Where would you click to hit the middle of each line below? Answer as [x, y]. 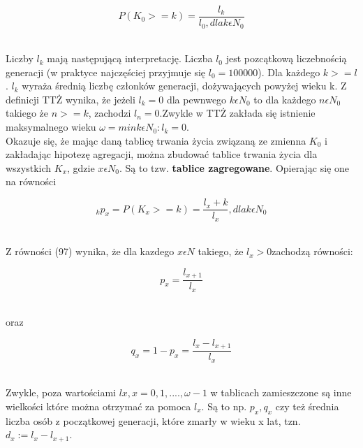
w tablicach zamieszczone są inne [281, 392]
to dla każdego [285, 99]
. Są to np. [224, 406]
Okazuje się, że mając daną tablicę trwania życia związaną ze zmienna [156, 140]
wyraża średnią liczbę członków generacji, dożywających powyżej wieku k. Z [184, 86]
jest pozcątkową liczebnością [286, 58]
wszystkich [29, 167]
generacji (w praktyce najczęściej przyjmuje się [106, 72]
